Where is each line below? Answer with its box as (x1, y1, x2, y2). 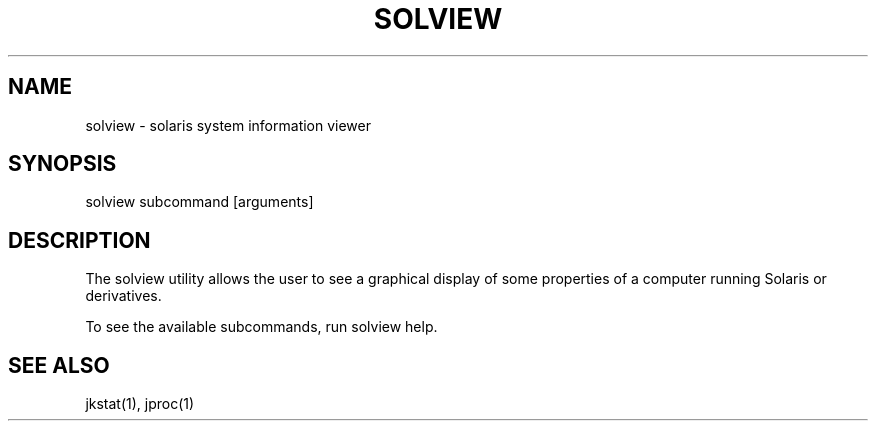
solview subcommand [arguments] (85, 193, 314, 211)
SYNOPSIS (8, 151, 117, 177)
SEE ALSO (8, 352, 110, 378)
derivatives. (85, 287, 162, 305)
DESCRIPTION (8, 227, 151, 253)
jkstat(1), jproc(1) (85, 395, 195, 413)
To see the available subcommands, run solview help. (85, 318, 438, 336)
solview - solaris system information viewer (85, 116, 372, 134)
